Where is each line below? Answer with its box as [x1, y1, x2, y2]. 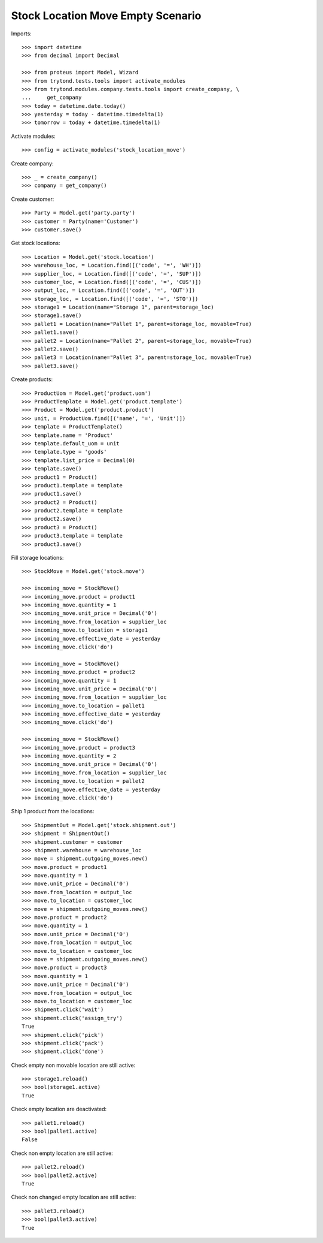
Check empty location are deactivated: [11, 1106, 107, 1113]
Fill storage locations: [11, 554, 64, 562]
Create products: [11, 376, 53, 383]
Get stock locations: [11, 240, 60, 247]
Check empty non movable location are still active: [11, 1061, 136, 1069]
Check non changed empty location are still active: [11, 1193, 136, 1201]
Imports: [11, 30, 32, 37]
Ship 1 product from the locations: [11, 808, 95, 815]
